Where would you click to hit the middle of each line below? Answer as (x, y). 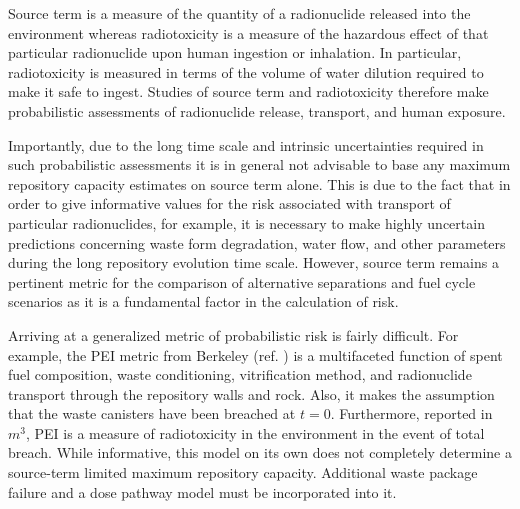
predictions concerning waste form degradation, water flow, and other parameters (257, 242)
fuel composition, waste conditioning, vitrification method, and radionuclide (240, 374)
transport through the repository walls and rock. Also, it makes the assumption (251, 393)
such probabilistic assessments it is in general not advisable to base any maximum (259, 164)
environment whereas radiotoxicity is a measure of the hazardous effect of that (248, 32)
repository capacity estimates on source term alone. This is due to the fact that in (259, 183)
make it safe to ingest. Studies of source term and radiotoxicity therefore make (248, 91)
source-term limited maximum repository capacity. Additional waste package (243, 472)
